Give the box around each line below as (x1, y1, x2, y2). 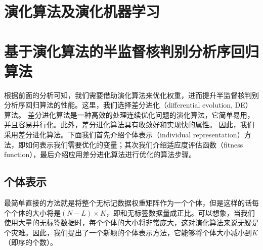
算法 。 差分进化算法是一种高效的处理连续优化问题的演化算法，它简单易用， (4, 109, 254, 120)
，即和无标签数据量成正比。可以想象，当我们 (106, 207, 255, 218)
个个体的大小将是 (4, 207, 61, 218)
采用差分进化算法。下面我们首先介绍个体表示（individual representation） (4, 129, 244, 140)
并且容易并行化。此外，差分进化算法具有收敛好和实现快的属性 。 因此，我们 (4, 119, 254, 130)
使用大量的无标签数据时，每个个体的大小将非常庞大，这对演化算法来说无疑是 (4, 217, 259, 228)
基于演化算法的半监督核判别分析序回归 (4, 40, 259, 61)
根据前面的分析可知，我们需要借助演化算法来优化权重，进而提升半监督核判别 (4, 89, 259, 100)
